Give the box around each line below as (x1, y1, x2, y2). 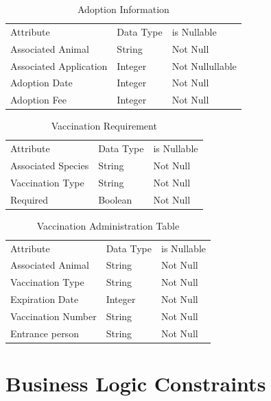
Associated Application (10, 58, 108, 73)
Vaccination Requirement (51, 119, 157, 133)
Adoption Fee (10, 93, 67, 107)
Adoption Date (10, 75, 73, 90)
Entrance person (10, 326, 79, 340)
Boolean (98, 192, 132, 206)
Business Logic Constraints (5, 369, 266, 398)
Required (10, 192, 49, 206)
